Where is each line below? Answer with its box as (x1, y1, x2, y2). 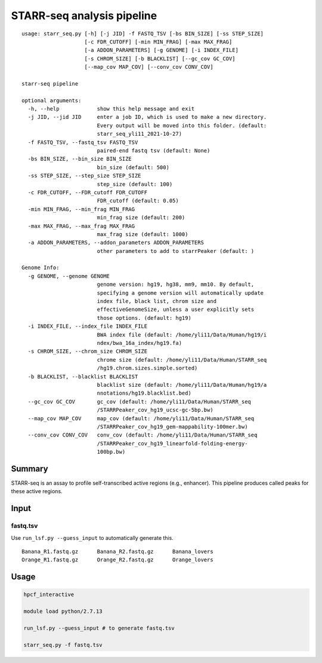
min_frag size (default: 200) (97, 214, 185, 221)
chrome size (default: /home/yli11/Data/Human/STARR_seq (97, 356, 267, 363)
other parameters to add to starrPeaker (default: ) (97, 248, 255, 254)
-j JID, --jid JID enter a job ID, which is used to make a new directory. (27, 114, 267, 121)
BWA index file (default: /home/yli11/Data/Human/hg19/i (97, 331, 267, 338)
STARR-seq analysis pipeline (11, 9, 157, 22)
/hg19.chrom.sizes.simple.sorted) (97, 365, 198, 372)
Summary (11, 463, 48, 473)
